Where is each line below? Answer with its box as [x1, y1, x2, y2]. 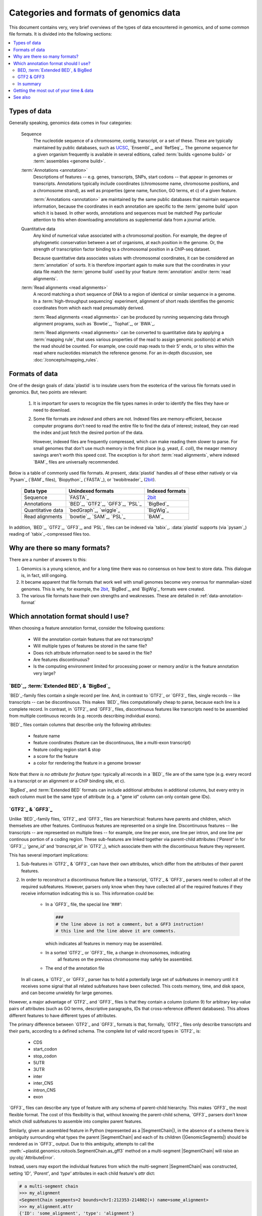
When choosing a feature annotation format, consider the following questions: [9, 625, 165, 631]
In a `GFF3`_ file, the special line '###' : [45, 901, 122, 907]
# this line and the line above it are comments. [55, 928, 176, 934]
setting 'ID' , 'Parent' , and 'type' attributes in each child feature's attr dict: [9, 1170, 155, 1176]
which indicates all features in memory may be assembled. [45, 941, 163, 947]
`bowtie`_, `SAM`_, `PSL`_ [68, 513, 126, 520]
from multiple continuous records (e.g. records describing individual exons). [9, 713, 161, 719]
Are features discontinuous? [33, 657, 90, 662]
